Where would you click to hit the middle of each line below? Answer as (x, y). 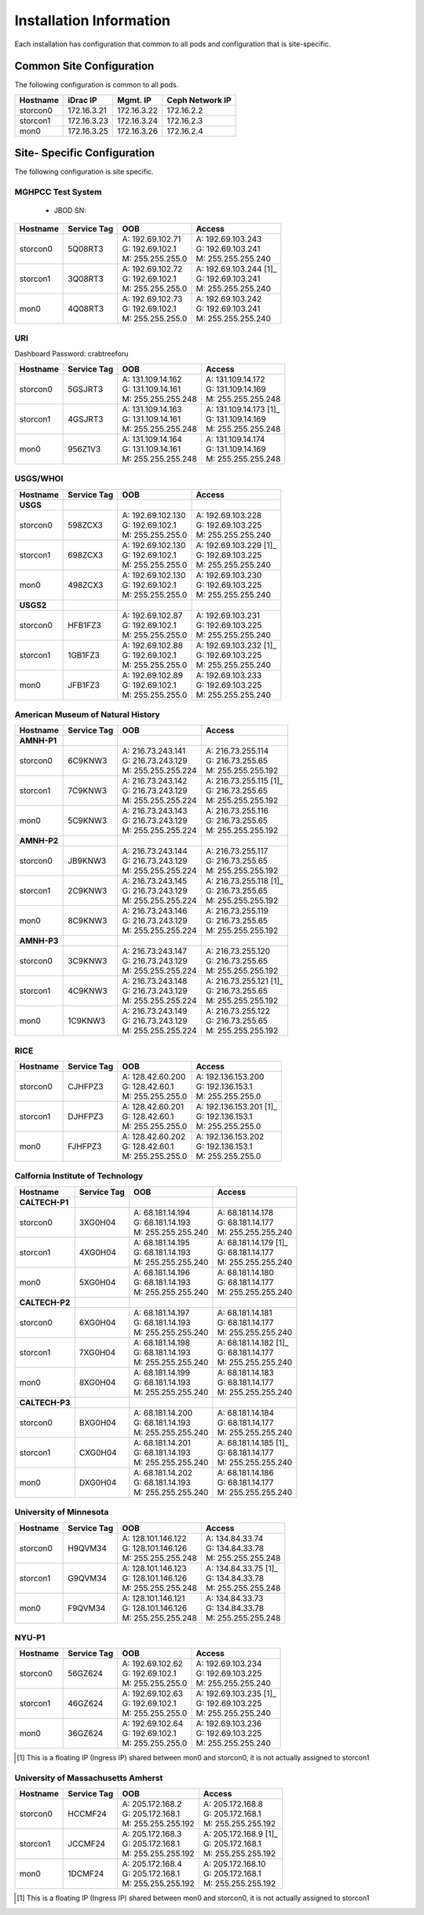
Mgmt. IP (135, 100)
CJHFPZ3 (86, 1087)
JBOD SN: (70, 210)
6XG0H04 (98, 1322)
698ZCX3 (86, 555)
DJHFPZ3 (86, 1116)
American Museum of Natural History (87, 714)
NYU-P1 (30, 1637)
